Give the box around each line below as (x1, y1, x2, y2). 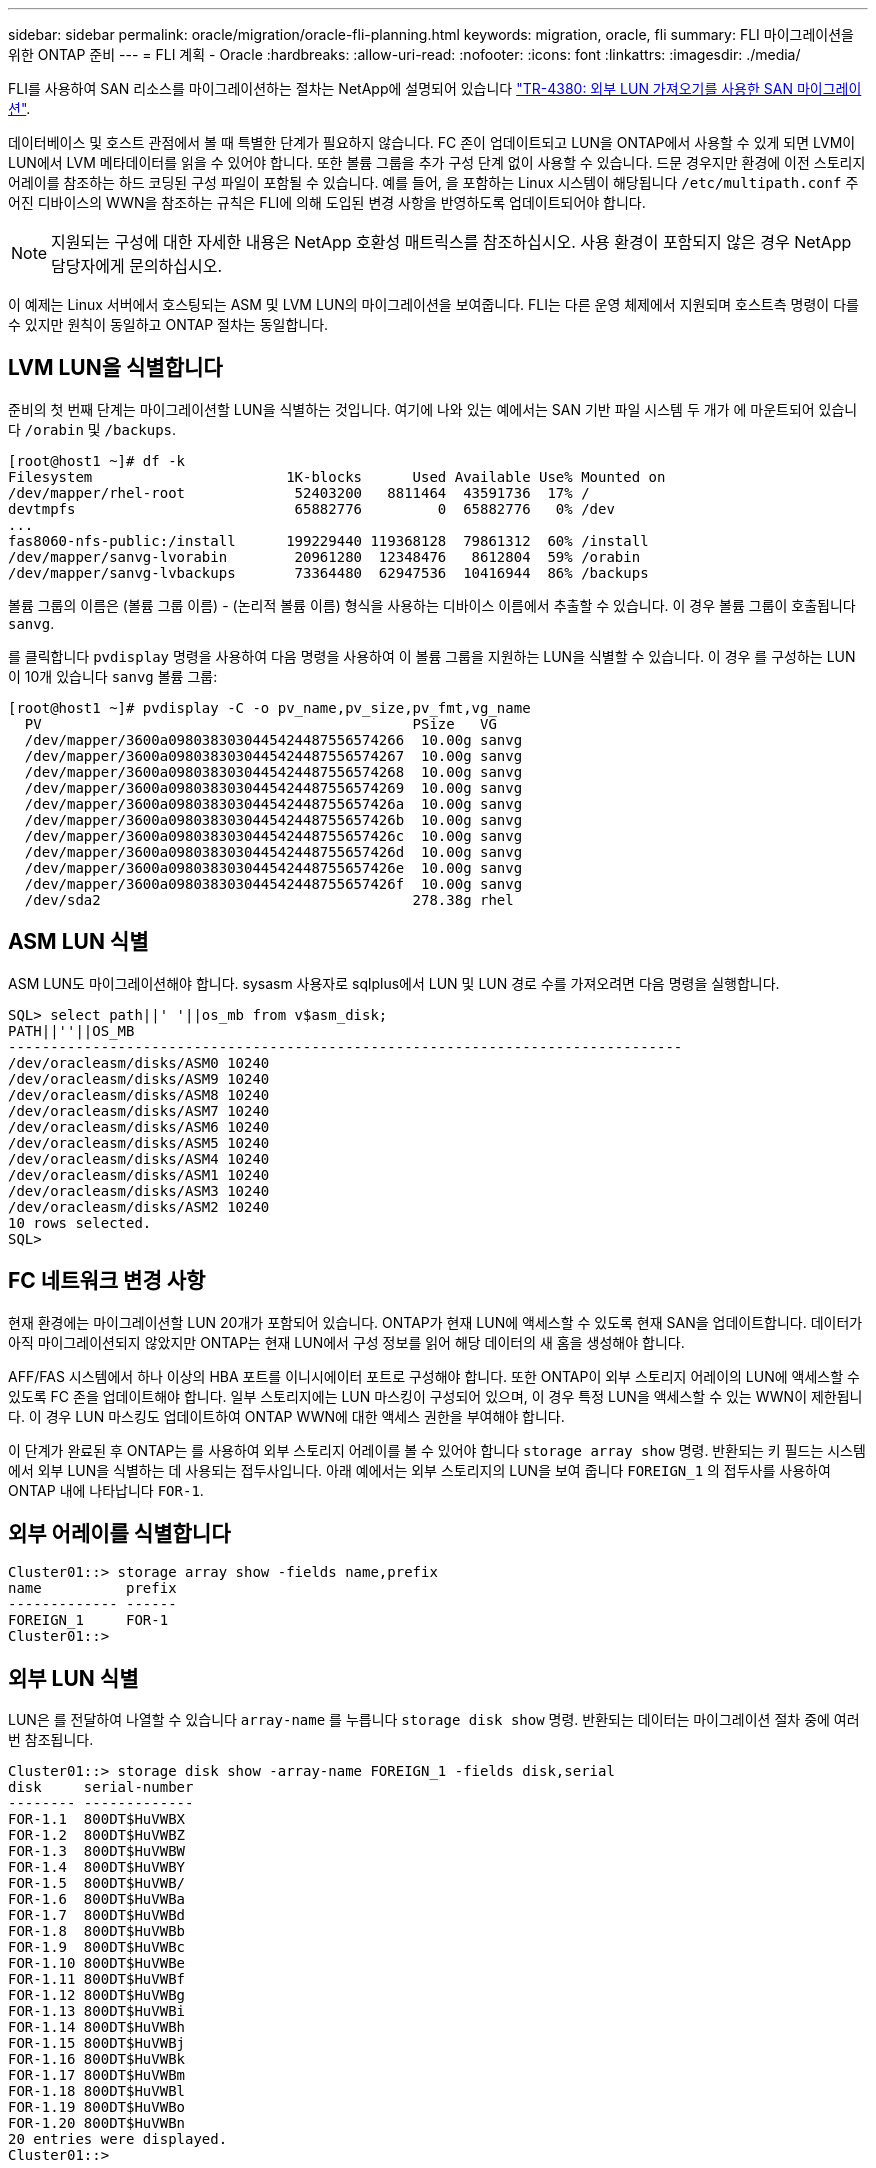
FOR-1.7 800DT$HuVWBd (8, 1907, 186, 1924)
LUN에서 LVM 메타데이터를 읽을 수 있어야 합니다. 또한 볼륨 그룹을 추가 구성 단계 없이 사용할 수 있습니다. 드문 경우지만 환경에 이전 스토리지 (8, 154, 866, 171)
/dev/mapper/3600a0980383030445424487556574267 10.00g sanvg (24, 747, 523, 764)
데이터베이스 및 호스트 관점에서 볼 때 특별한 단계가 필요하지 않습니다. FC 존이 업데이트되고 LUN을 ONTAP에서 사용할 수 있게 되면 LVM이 (8, 134, 856, 151)
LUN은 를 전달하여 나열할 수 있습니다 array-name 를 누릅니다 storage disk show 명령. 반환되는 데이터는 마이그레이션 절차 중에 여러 (8, 1711, 860, 1729)
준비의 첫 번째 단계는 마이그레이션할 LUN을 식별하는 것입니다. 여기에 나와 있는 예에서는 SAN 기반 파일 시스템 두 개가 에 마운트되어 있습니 (8, 400, 858, 418)
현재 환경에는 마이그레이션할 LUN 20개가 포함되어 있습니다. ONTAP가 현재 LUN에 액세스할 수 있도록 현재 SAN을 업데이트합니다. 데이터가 (8, 1313, 863, 1331)
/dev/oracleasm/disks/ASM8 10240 (8, 1086, 270, 1103)
